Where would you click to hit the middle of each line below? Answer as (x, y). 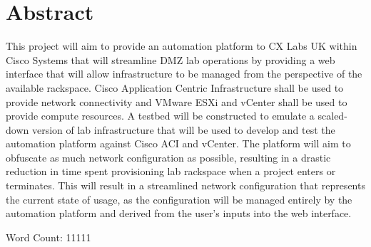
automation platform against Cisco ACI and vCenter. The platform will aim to (178, 143)
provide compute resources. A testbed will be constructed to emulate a (160, 116)
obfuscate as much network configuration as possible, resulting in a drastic (168, 157)
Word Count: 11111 (49, 237)
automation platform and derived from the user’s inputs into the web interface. (179, 213)
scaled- (332, 116)
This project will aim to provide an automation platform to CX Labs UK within (182, 46)
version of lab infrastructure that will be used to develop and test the (183, 129)
